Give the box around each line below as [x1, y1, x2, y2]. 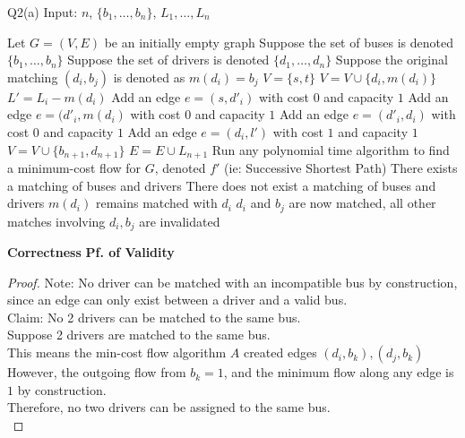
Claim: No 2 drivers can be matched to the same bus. [7, 307, 301, 326]
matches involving [7, 211, 106, 230]
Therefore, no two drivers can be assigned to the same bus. [7, 398, 331, 417]
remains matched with [95, 193, 218, 212]
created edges [243, 343, 317, 362]
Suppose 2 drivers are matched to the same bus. [7, 325, 271, 344]
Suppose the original [335, 50, 448, 69]
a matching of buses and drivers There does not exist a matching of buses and [7, 176, 436, 194]
